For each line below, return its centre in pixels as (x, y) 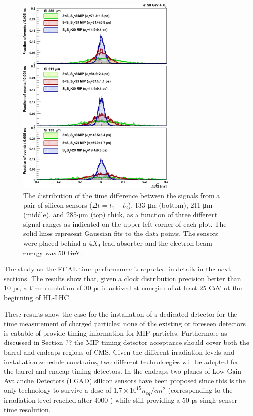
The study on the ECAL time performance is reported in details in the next (117, 269)
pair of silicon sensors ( (58, 205)
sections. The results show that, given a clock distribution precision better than (123, 278)
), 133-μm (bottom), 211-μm (170, 205)
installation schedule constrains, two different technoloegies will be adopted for (121, 361)
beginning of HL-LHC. (38, 297)
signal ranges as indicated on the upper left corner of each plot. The (125, 224)
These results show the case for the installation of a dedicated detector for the (121, 314)
